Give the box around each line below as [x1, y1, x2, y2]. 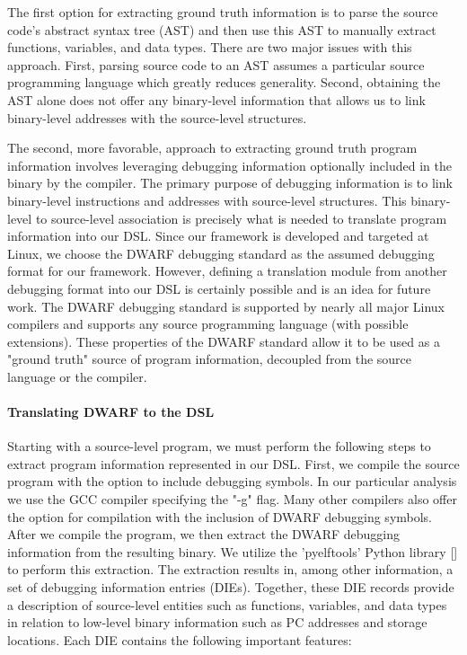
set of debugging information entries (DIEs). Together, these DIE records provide [7, 578, 454, 597]
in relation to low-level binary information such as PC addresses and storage [7, 613, 427, 632]
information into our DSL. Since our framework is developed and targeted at [7, 226, 429, 245]
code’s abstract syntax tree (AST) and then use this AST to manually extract [7, 20, 436, 39]
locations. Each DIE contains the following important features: [7, 630, 352, 649]
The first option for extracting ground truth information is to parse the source [7, 3, 438, 21]
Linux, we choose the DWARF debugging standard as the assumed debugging [7, 243, 435, 262]
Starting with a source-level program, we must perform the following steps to [7, 437, 431, 456]
